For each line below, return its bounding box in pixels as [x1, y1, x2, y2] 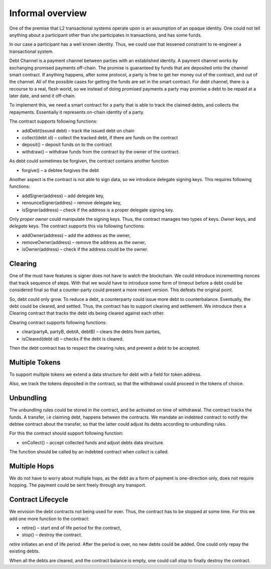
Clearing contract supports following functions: [9, 319, 107, 326]
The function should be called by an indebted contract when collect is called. [9, 449, 169, 455]
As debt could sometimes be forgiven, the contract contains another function [9, 158, 169, 164]
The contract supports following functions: [9, 118, 98, 124]
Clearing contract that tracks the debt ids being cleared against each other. [9, 310, 165, 316]
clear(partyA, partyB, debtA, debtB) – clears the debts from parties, [22, 329, 161, 335]
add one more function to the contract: [9, 516, 90, 522]
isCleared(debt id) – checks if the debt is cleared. [22, 336, 124, 342]
